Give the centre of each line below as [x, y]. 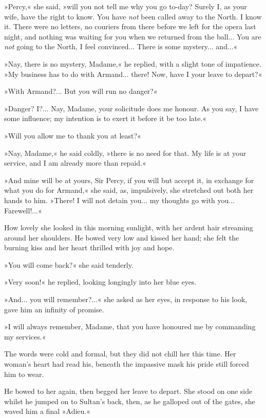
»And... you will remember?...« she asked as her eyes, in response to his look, [126, 299]
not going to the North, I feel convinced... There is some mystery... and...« [121, 46]
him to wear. [24, 374]
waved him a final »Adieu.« [47, 411]
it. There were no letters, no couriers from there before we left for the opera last [130, 26]
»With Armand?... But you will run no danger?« [81, 91]
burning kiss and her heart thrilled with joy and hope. [89, 247]
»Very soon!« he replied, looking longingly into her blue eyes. [100, 282]
